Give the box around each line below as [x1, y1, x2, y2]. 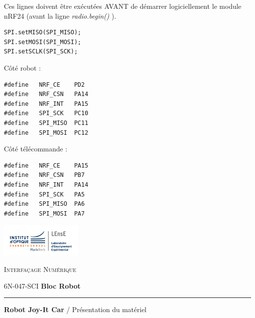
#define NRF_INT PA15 [4, 100, 88, 107]
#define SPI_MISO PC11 [4, 119, 88, 126]
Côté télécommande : [4, 144, 68, 154]
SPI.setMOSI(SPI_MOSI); [4, 38, 81, 46]
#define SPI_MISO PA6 [4, 200, 85, 208]
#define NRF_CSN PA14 [4, 91, 88, 98]
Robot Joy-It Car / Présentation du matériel [4, 304, 147, 315]
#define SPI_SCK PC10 [4, 110, 88, 117]
